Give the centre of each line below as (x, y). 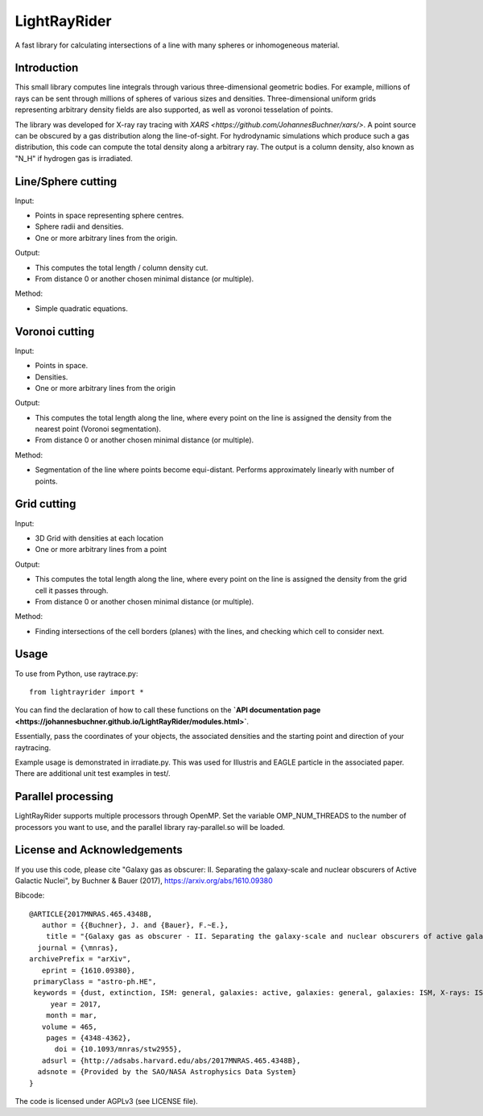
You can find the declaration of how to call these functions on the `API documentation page (168, 710)
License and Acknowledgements (99, 850)
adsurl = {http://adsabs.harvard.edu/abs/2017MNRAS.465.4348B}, (171, 1060)
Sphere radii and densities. (79, 226)
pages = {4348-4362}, (89, 1038)
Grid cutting (45, 504)
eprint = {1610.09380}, (89, 970)
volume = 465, (69, 1027)
